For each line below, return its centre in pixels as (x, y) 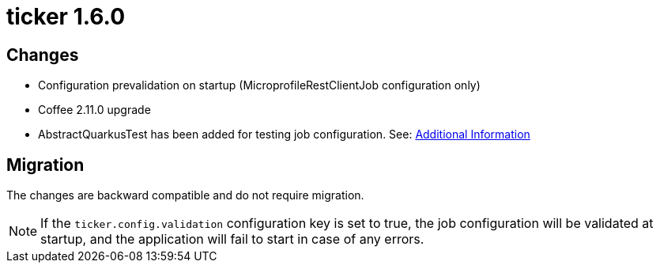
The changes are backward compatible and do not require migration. (185, 195)
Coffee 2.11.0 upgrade (94, 110)
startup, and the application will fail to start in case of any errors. (232, 239)
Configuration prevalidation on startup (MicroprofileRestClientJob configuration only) (259, 85)
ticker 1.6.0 (66, 17)
